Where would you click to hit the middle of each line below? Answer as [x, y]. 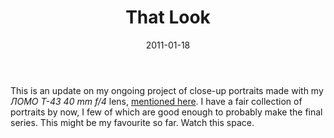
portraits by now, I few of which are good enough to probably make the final [166, 112]
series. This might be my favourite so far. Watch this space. [132, 122]
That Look [168, 17]
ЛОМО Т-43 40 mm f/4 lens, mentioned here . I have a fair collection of [156, 101]
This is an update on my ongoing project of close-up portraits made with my [167, 90]
